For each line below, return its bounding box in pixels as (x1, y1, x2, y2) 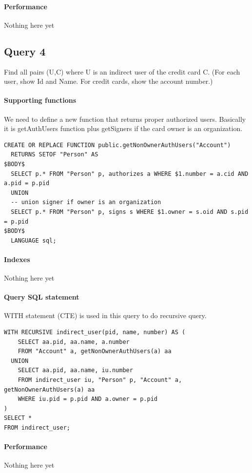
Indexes (4, 254, 30, 264)
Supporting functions (4, 95, 77, 105)
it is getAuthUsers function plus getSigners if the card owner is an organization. (4, 123, 243, 133)
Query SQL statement (4, 292, 79, 302)
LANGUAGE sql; (11, 237, 57, 244)
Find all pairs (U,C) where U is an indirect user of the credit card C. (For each (4, 66, 240, 76)
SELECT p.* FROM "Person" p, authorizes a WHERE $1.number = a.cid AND (11, 170, 249, 177)
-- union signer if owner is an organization (11, 199, 161, 206)
